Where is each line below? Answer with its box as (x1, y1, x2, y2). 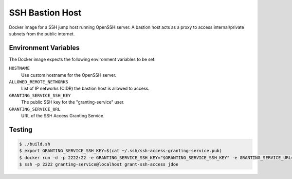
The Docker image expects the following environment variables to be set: (9, 56, 156, 62)
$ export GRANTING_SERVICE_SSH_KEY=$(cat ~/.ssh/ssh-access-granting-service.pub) (19, 148, 222, 154)
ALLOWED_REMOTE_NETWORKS (9, 79, 68, 85)
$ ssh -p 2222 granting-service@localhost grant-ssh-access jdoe (19, 162, 179, 167)
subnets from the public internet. (9, 31, 75, 36)
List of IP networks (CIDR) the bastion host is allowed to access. (21, 85, 149, 92)
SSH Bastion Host (9, 7, 82, 18)
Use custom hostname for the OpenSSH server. (21, 72, 117, 78)
